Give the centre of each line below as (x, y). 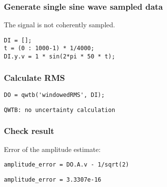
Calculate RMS (34, 77)
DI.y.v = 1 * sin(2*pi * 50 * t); (60, 57)
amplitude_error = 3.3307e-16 (53, 179)
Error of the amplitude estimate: (52, 149)
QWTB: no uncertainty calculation (60, 110)
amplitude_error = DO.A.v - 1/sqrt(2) (67, 165)
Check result (29, 131)
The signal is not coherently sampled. (59, 25)
